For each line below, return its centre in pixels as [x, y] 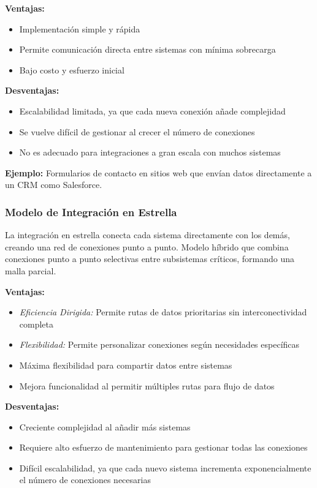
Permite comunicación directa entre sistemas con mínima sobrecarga [147, 49]
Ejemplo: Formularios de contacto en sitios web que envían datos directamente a [158, 172]
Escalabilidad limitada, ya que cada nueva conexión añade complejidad [152, 111]
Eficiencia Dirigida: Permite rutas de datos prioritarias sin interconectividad [163, 312]
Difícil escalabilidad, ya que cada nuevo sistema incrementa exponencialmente [165, 467]
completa [36, 324]
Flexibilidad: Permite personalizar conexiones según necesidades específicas [159, 344]
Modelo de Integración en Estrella [91, 212]
